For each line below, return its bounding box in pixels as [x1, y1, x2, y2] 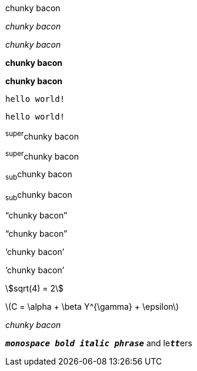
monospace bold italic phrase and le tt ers [5, 337, 192, 348]
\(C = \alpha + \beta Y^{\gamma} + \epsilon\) [5, 301, 179, 312]
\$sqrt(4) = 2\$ [5, 283, 64, 293]
